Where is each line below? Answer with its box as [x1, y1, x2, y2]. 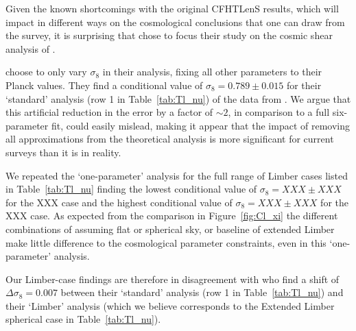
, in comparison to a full [228, 105, 330, 119]
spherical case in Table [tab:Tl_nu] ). [5, 312, 161, 326]
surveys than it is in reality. [5, 145, 121, 159]
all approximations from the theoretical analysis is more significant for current [5, 132, 334, 146]
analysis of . [5, 41, 56, 56]
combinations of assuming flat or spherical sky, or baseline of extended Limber [5, 221, 335, 236]
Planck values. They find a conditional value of [5, 77, 203, 92]
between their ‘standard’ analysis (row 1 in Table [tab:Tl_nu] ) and [60, 285, 344, 299]
